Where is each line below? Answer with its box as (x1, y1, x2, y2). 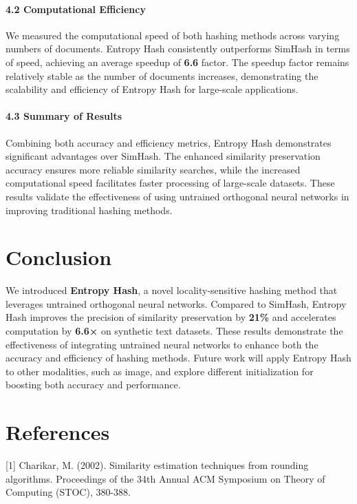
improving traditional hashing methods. (6, 202, 173, 217)
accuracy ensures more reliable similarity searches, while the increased (6, 162, 301, 176)
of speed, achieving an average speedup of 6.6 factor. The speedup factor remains (6, 54, 349, 69)
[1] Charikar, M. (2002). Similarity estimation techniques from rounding (6, 458, 309, 472)
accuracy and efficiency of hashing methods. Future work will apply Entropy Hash (6, 350, 351, 365)
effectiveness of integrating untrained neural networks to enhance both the (6, 337, 318, 351)
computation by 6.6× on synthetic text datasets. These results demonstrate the (6, 324, 343, 338)
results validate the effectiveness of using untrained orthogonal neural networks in (6, 189, 349, 203)
